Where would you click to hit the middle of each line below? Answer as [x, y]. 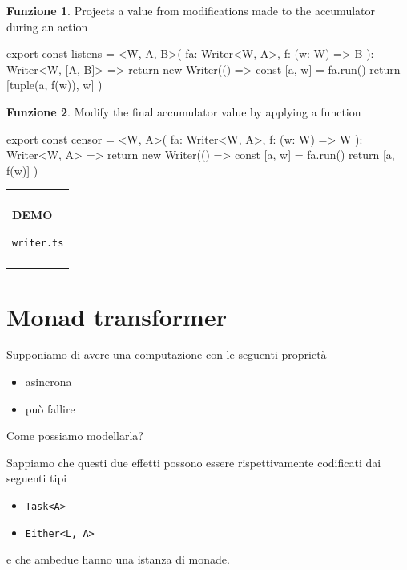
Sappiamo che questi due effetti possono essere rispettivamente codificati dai [194, 462]
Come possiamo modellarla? [75, 436]
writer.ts [38, 243]
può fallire [50, 408]
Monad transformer [117, 316]
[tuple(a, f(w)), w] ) [54, 85]
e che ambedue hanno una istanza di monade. [118, 559]
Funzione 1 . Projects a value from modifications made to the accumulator [191, 10]
